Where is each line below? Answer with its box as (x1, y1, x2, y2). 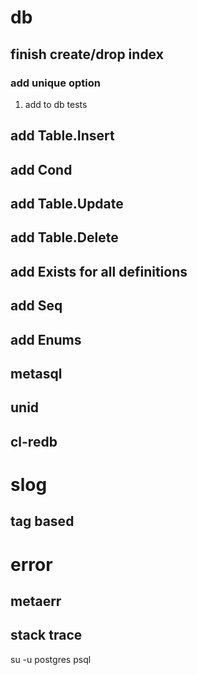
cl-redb (10, 433, 58, 450)
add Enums (10, 331, 82, 348)
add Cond (10, 161, 73, 178)
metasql (10, 366, 63, 382)
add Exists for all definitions (10, 263, 188, 280)
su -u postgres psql (10, 653, 92, 665)
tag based (10, 513, 75, 530)
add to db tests (24, 98, 88, 110)
